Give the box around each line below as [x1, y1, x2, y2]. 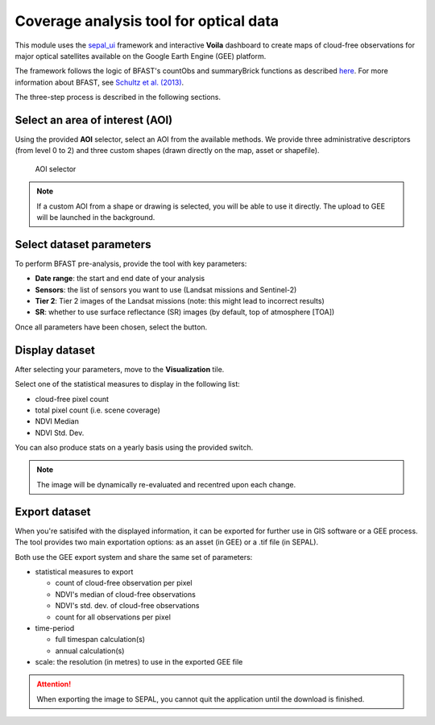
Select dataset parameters [14, 238, 151, 251]
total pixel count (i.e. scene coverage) [35, 405, 161, 415]
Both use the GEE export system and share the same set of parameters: [14, 552, 253, 561]
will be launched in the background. [36, 212, 155, 222]
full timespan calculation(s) [55, 635, 145, 644]
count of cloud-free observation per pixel [55, 578, 193, 588]
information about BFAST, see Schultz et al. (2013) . [14, 77, 184, 87]
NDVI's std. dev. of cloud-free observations [55, 601, 200, 611]
